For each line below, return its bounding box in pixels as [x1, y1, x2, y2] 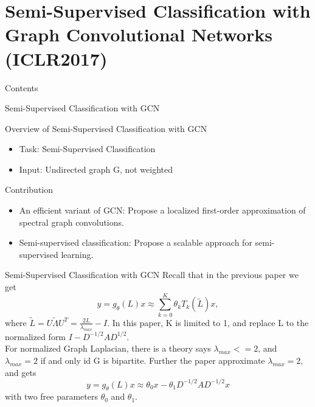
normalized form [5, 330, 66, 343]
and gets [5, 366, 36, 378]
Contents [5, 81, 38, 94]
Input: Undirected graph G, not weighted [19, 162, 173, 175]
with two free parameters [5, 390, 99, 403]
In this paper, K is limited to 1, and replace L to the [112, 316, 309, 329]
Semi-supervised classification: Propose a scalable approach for [19, 236, 252, 249]
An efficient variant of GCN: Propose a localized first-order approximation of [19, 204, 306, 217]
